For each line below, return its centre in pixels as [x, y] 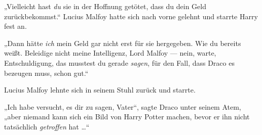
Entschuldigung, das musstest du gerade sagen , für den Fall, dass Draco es [119, 62]
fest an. [15, 26]
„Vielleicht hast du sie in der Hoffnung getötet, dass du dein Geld [105, 6]
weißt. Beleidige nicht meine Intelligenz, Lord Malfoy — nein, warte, [110, 53]
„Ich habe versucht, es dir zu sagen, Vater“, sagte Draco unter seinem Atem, [123, 106]
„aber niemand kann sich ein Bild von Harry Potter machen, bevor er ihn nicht [127, 117]
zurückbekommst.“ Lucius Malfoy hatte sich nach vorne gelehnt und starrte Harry [131, 16]
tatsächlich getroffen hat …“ [47, 126]
